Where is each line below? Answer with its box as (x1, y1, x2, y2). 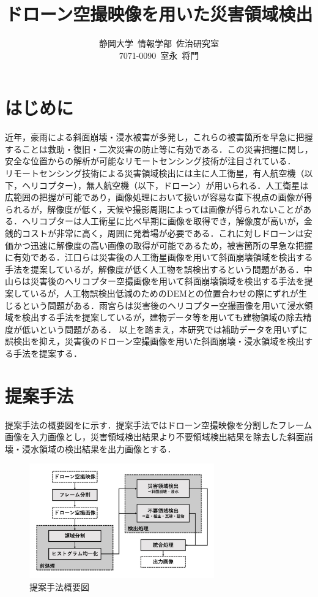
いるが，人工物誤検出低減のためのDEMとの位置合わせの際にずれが (30, 286, 298, 299)
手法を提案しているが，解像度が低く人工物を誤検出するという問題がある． (5, 262, 304, 275)
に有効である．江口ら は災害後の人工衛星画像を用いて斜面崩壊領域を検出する (5, 251, 313, 264)
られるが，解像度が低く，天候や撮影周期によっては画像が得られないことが (5, 202, 303, 215)
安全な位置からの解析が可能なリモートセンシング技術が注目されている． (5, 154, 296, 167)
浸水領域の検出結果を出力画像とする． (21, 442, 176, 455)
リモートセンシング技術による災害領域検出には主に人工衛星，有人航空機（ (5, 167, 305, 180)
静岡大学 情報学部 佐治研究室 (99, 37, 219, 50)
